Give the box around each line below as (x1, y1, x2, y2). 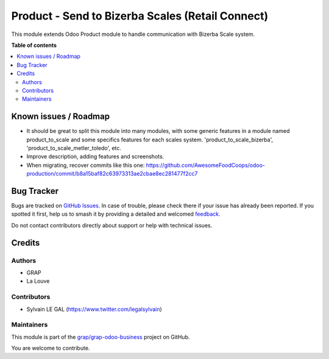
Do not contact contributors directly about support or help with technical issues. (11, 221, 213, 229)
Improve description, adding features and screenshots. (26, 153, 164, 160)
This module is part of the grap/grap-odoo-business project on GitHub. (11, 333, 190, 341)
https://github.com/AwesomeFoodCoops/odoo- (146, 162, 265, 169)
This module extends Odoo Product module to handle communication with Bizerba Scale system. (11, 30, 255, 38)
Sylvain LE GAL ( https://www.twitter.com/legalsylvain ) (26, 305, 163, 313)
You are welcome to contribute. (11, 344, 90, 352)
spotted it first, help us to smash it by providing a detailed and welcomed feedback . (11, 210, 221, 218)
